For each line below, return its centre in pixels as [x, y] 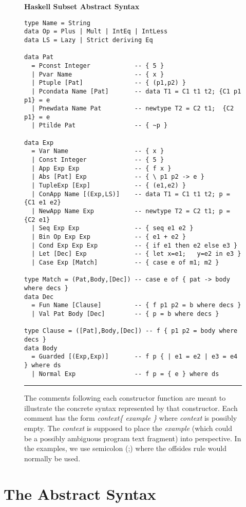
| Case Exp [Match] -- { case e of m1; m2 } [125, 262]
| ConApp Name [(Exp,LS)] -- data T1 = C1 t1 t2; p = [131, 194]
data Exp [39, 143]
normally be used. [52, 458]
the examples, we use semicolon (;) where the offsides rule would [125, 448]
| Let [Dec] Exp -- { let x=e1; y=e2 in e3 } [136, 254]
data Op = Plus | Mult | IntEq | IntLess [96, 32]
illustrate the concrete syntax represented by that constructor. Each [131, 408]
